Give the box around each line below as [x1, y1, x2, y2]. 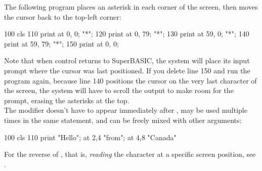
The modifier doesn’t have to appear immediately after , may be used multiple [4, 105, 247, 115]
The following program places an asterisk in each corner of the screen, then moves [4, 2, 258, 12]
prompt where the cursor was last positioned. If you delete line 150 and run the [4, 65, 250, 75]
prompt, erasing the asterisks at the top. [4, 95, 129, 105]
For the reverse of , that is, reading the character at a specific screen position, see [4, 149, 256, 159]
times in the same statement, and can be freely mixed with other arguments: [4, 114, 242, 125]
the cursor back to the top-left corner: [4, 11, 121, 22]
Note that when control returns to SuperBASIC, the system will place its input [4, 55, 250, 66]
